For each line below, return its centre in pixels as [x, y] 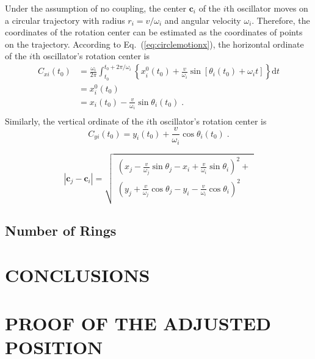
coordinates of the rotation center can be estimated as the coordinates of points [154, 32]
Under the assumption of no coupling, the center [96, 8]
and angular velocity [203, 20]
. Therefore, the [281, 20]
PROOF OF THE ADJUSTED [138, 323]
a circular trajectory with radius [65, 20]
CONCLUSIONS [78, 275]
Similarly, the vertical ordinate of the [74, 121]
